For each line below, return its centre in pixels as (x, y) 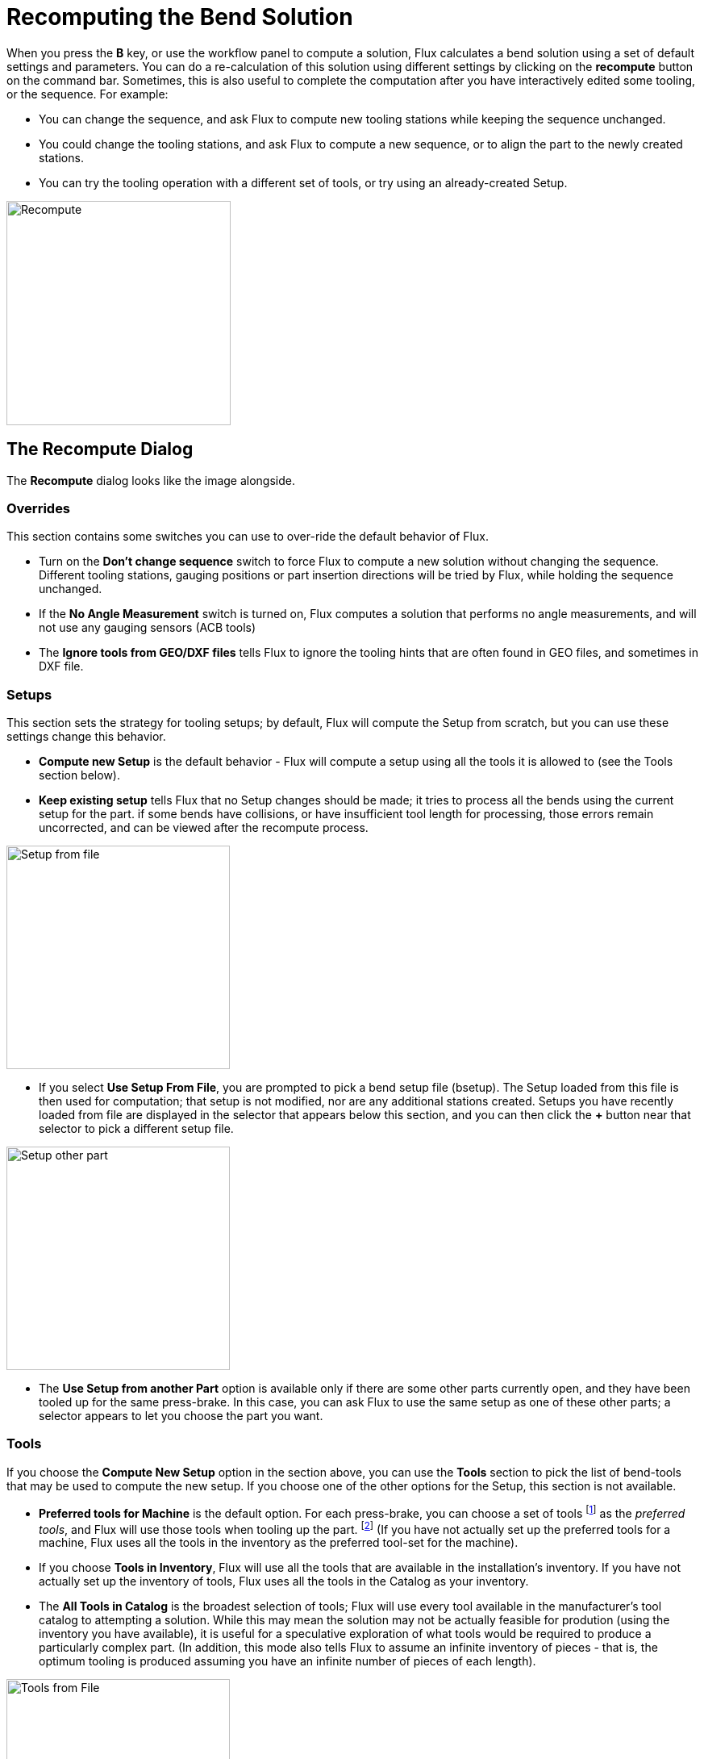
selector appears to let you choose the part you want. (181, 1416)
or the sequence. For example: (87, 94)
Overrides (39, 508)
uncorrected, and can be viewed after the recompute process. (204, 828)
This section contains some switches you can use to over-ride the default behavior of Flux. (248, 537)
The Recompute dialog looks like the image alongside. (151, 480)
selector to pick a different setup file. (136, 1129)
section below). (79, 775)
